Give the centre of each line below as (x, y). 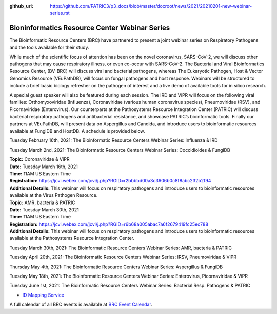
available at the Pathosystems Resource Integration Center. (72, 238)
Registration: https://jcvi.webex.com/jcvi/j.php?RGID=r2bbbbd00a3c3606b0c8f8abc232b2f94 (110, 181)
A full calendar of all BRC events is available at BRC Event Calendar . (81, 304)
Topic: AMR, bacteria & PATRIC (42, 202)
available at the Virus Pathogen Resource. (54, 195)
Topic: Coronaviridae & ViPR (39, 159)
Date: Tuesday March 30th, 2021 (44, 209)
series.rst (60, 13)
